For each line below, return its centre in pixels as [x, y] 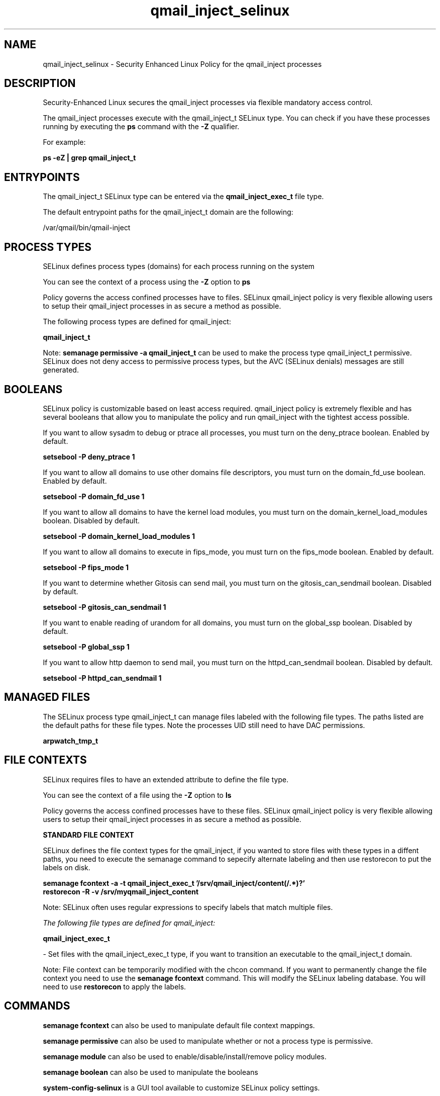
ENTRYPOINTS [42, 177]
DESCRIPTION [40, 83]
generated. [61, 370]
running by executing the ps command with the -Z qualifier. [141, 127]
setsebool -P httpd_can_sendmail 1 [102, 678]
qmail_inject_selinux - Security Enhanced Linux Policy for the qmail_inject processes [182, 64]
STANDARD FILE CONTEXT [88, 835]
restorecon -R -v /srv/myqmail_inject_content [121, 891]
